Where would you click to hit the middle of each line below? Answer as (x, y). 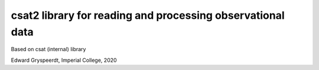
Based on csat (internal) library (48, 49)
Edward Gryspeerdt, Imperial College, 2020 (64, 60)
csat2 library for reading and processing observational (148, 15)
